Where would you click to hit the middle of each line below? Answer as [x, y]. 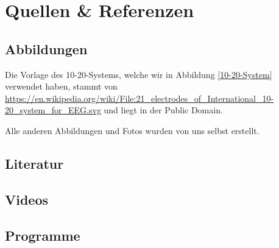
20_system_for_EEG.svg [53, 110]
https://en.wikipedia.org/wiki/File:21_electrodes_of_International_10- [139, 98]
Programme [43, 235]
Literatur [34, 163]
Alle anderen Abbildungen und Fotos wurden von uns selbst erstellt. [132, 130]
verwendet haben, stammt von [61, 86]
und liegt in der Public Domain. [163, 110]
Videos [27, 199]
